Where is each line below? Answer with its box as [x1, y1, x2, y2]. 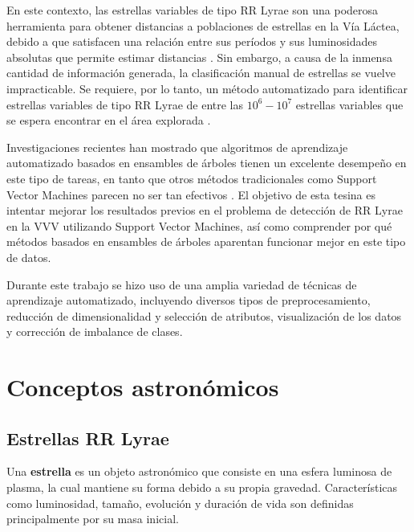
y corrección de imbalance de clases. [6, 323, 183, 340]
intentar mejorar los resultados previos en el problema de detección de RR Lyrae [6, 202, 403, 219]
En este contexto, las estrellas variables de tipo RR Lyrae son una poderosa [6, 2, 379, 18]
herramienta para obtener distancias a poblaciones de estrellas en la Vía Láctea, [6, 17, 400, 34]
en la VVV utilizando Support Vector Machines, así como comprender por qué [6, 217, 392, 234]
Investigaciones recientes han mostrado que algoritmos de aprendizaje [6, 138, 348, 155]
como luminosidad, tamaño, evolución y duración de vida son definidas [6, 494, 354, 511]
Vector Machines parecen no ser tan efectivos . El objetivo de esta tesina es [6, 186, 375, 203]
